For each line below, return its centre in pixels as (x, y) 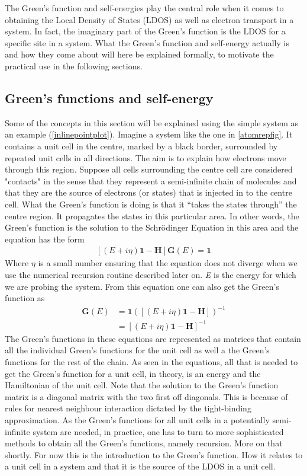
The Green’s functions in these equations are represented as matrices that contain (153, 338)
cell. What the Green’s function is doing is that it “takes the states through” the (151, 204)
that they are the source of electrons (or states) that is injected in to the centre (148, 192)
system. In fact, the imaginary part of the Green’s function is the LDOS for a (145, 31)
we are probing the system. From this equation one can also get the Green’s (142, 286)
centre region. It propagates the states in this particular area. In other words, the (152, 215)
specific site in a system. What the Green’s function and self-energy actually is (147, 42)
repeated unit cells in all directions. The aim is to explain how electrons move (146, 157)
